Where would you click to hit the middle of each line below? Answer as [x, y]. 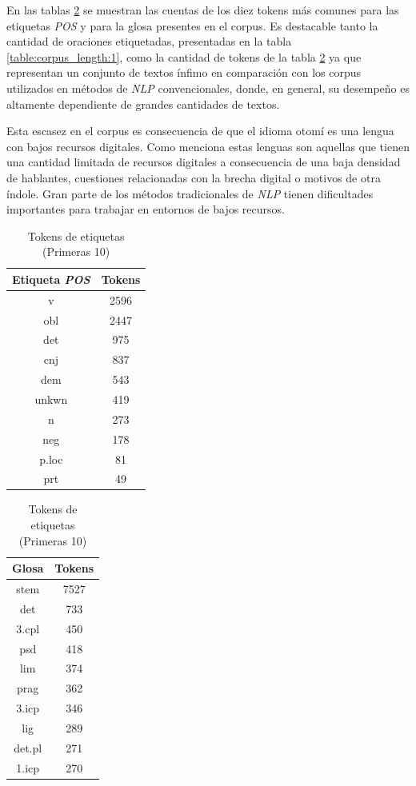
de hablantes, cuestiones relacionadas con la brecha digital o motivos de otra [194, 177]
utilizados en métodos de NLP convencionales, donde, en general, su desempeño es [208, 88]
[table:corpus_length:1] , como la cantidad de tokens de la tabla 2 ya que [184, 56]
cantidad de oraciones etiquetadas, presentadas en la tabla [149, 41]
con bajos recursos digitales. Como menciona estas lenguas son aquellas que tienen [208, 146]
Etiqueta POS [51, 279]
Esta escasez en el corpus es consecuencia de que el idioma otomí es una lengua [200, 131]
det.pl [28, 747]
